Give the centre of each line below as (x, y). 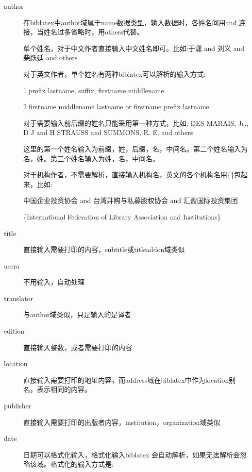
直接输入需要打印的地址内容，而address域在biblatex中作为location (126, 379)
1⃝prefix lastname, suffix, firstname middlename (94, 90)
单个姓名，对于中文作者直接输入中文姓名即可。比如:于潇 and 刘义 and (134, 48)
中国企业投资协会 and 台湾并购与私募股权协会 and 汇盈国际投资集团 (131, 200)
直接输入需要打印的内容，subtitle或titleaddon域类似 (104, 249)
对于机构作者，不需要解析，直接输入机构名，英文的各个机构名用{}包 (132, 175)
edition (14, 331)
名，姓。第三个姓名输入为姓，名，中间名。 (91, 158)
